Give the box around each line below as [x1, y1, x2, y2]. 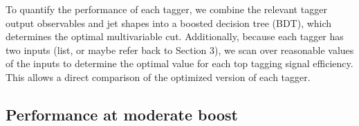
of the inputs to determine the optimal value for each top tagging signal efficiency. [6, 56, 353, 71]
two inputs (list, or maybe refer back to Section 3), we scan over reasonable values [6, 42, 354, 57]
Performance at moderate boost [6, 103, 238, 125]
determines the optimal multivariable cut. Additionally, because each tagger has [6, 29, 344, 44]
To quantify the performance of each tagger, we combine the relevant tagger [6, 2, 327, 16]
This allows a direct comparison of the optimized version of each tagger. [6, 69, 311, 84]
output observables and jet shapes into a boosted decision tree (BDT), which [6, 15, 332, 30]
